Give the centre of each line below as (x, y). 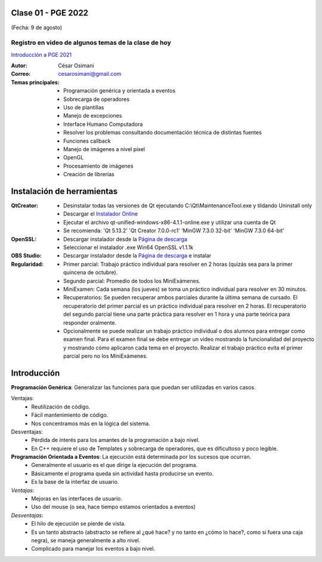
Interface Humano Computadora (103, 124)
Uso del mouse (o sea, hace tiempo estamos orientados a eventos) (114, 507)
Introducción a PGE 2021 (41, 54)
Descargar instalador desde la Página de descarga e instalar (137, 256)
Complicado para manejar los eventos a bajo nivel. (93, 549)
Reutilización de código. (61, 407)
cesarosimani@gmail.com (90, 74)
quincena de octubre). (91, 272)
